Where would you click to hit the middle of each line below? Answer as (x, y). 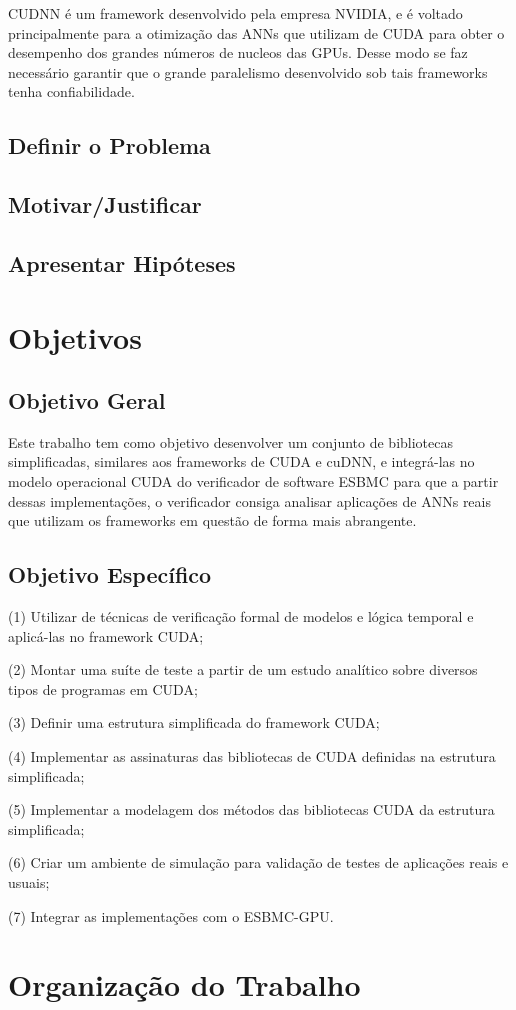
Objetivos (75, 336)
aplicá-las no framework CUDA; (106, 635)
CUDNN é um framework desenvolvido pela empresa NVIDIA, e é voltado (235, 13)
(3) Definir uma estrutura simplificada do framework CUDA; (194, 722)
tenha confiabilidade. (71, 91)
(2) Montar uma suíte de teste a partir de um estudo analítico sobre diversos (243, 669)
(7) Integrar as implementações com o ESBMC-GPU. (171, 915)
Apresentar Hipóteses (122, 262)
